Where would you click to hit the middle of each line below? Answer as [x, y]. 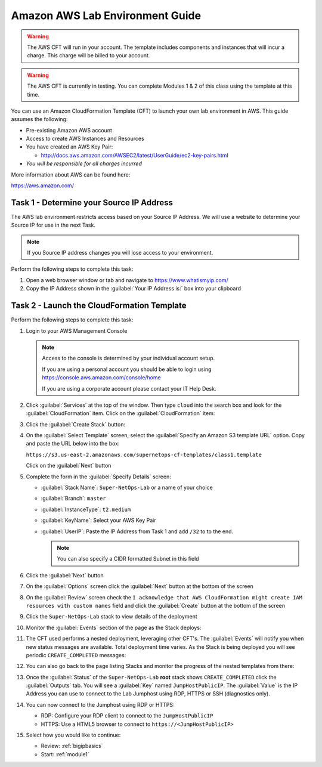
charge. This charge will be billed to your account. [89, 55]
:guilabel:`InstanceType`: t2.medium [86, 509]
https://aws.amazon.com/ [43, 185]
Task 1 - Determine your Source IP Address [92, 202]
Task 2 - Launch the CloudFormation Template [99, 306]
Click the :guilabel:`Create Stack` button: [75, 424]
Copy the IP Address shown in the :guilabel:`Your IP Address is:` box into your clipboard [134, 289]
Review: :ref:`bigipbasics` [72, 746]
